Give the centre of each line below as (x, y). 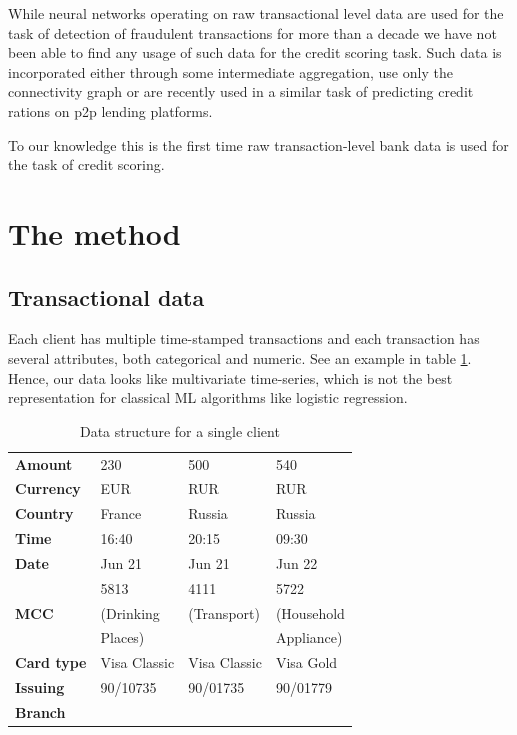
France (121, 513)
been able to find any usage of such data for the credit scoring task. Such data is (255, 52)
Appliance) (309, 637)
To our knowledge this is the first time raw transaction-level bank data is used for (258, 144)
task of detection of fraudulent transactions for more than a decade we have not (252, 32)
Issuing (40, 687)
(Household (310, 612)
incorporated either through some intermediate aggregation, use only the (230, 71)
